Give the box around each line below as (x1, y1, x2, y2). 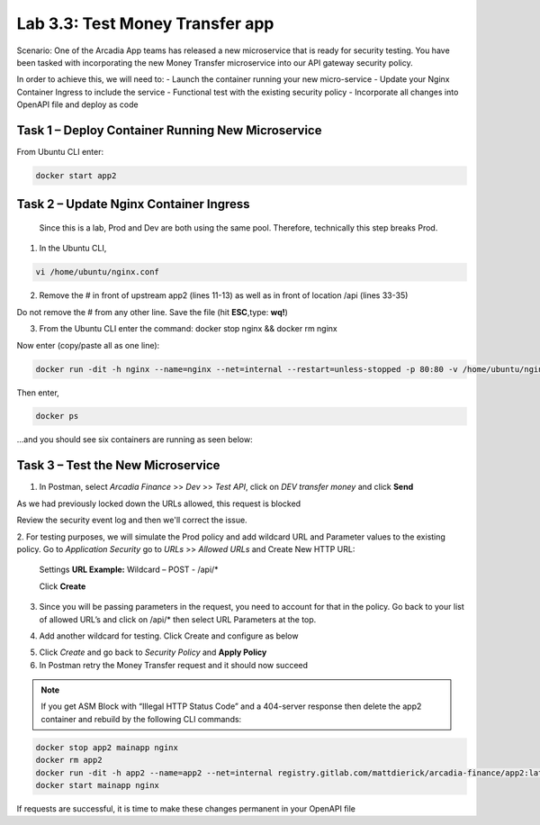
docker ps (35, 411, 79, 422)
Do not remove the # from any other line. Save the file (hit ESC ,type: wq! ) (16, 306, 288, 317)
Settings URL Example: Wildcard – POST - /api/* (39, 564, 220, 576)
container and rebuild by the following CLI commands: (40, 713, 242, 724)
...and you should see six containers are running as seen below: (16, 434, 253, 445)
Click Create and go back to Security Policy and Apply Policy (39, 647, 267, 657)
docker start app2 (35, 171, 117, 180)
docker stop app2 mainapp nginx (35, 742, 179, 752)
